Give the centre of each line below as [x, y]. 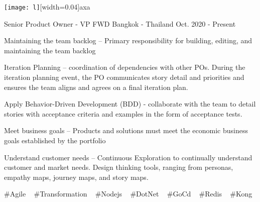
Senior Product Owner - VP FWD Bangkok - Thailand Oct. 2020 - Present [120, 23]
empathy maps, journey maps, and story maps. [76, 177]
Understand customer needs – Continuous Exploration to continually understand [128, 157]
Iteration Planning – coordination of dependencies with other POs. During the [125, 67]
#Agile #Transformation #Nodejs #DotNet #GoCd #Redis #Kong [128, 194]
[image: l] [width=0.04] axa [47, 7]
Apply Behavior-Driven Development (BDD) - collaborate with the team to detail [130, 104]
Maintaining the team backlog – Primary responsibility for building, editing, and [128, 40]
